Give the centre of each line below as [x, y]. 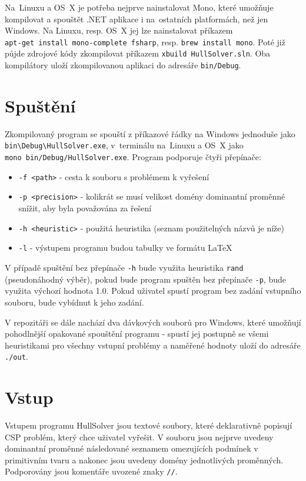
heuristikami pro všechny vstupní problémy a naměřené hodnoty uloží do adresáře [153, 345]
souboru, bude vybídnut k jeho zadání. [74, 302]
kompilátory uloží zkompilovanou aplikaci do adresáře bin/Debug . [123, 65]
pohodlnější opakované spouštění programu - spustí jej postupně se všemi [137, 334]
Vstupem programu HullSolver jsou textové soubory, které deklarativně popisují [149, 425]
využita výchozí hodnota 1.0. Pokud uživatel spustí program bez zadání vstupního [153, 291]
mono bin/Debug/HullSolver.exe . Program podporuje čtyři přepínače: [133, 157]
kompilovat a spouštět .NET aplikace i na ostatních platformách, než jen [137, 19]
